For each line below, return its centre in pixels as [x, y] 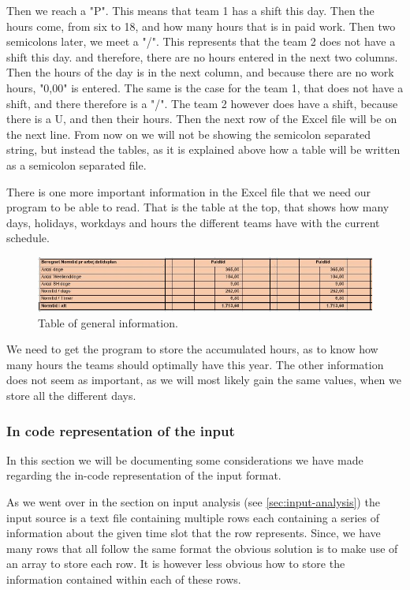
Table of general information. [108, 322]
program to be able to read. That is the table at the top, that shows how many [198, 207]
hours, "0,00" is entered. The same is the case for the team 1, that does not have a [205, 87]
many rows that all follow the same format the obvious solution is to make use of [202, 548]
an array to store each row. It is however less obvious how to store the [176, 564]
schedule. [28, 238]
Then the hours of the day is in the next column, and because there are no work [200, 72]
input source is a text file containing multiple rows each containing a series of [193, 517]
